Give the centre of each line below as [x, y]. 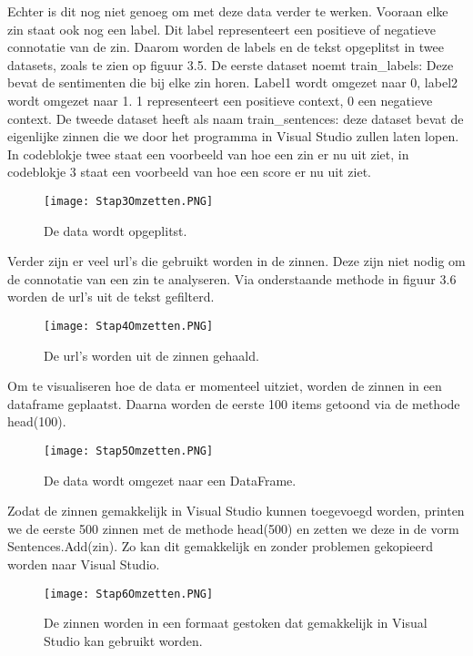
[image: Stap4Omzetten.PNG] [129, 326]
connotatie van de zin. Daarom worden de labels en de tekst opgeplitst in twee [226, 47]
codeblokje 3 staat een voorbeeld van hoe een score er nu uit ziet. [190, 172]
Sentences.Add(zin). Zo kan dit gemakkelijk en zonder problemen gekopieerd [221, 546]
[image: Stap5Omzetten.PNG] [129, 451]
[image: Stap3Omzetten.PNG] [129, 201]
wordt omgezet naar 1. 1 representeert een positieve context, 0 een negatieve [220, 100]
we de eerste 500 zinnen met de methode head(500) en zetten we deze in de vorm [233, 528]
